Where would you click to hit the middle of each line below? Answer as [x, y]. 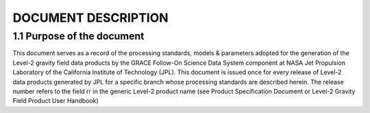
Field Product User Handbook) [56, 101]
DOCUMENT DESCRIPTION [90, 18]
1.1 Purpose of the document [78, 36]
